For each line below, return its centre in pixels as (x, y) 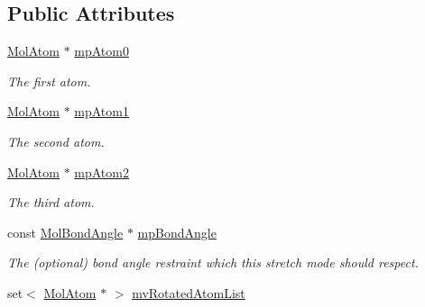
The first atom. (49, 81)
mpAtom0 (102, 51)
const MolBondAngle (65, 232)
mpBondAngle (177, 232)
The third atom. (51, 202)
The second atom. (56, 141)
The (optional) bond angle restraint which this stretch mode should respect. (213, 262)
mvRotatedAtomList (189, 292)
